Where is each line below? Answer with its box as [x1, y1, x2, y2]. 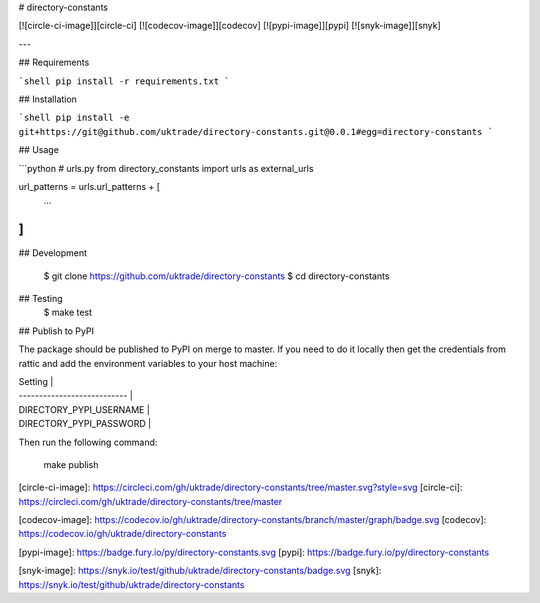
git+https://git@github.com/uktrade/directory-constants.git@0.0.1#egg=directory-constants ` [18, 126, 494, 137]
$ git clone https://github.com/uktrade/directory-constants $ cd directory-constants [43, 270, 390, 282]
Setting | [18, 375, 54, 387]
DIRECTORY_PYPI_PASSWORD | [18, 418, 152, 430]
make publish [43, 458, 99, 470]
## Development [18, 247, 88, 259]
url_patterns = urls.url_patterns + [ [18, 180, 160, 192]
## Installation [18, 93, 77, 105]
